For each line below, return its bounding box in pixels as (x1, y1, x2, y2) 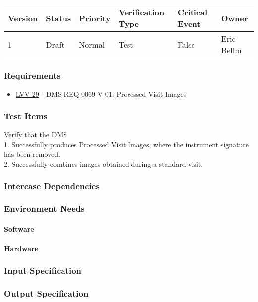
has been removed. (4, 149, 60, 159)
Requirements (4, 69, 61, 81)
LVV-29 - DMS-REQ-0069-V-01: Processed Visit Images (15, 89, 187, 99)
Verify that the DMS (4, 129, 67, 140)
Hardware (4, 243, 39, 253)
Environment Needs (4, 202, 85, 215)
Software (4, 223, 34, 234)
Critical (177, 6, 208, 18)
